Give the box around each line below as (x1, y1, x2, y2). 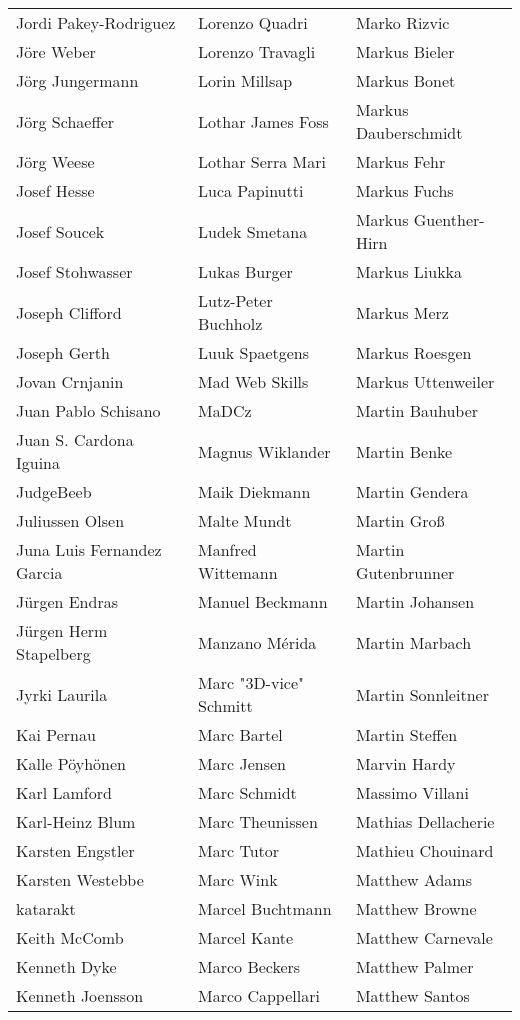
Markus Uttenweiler (355, 370, 495, 393)
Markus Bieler (355, 40, 455, 63)
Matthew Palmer (355, 955, 474, 978)
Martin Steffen (355, 723, 458, 746)
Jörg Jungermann (16, 69, 139, 92)
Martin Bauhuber (355, 399, 479, 422)
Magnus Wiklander (198, 439, 331, 463)
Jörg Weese (16, 150, 95, 173)
